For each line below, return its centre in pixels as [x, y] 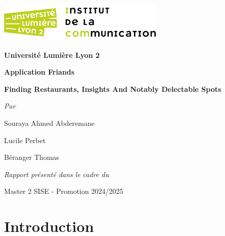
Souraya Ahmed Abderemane [49, 123]
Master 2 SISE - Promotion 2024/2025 [64, 191]
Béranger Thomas [32, 157]
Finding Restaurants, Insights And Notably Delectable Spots [113, 89]
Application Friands [39, 72]
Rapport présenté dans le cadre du [57, 174]
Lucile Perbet [25, 140]
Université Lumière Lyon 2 [52, 55]
